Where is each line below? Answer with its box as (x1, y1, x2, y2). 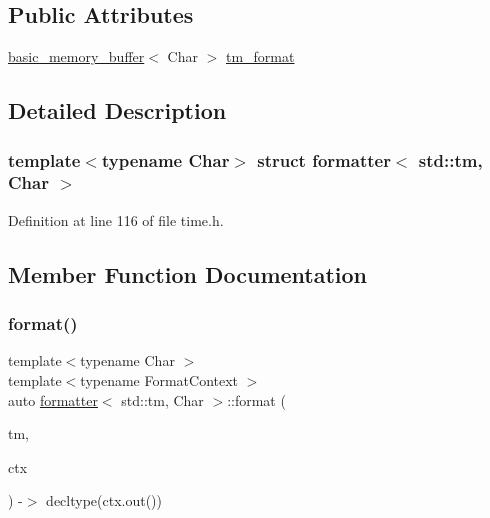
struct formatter (257, 147, 391, 172)
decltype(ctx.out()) (46, 490, 163, 511)
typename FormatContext (80, 369, 239, 390)
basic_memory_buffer (8, 46, 145, 67)
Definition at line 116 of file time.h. (8, 209, 224, 230)
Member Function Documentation (8, 258, 368, 289)
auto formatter (8, 389, 98, 410)
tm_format (225, 46, 295, 67)
